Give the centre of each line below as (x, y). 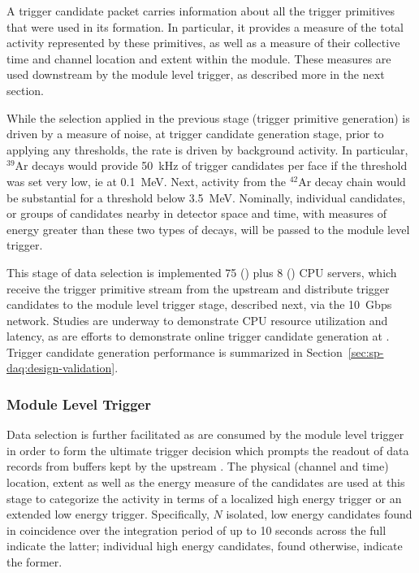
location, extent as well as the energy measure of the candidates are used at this (206, 482)
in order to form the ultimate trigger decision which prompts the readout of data (208, 450)
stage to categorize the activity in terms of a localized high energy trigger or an (204, 498)
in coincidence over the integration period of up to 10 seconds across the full (197, 530)
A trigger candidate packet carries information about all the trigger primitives (201, 11)
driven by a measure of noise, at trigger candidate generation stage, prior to (195, 134)
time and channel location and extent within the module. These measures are (199, 58)
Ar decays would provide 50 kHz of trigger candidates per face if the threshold (211, 165)
